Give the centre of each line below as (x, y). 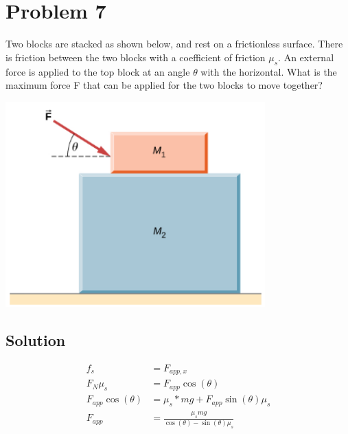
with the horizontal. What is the (269, 71)
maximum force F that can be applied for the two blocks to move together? (164, 85)
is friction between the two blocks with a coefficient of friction (136, 57)
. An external (306, 57)
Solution (36, 340)
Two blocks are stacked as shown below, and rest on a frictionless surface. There (174, 44)
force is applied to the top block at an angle (98, 71)
